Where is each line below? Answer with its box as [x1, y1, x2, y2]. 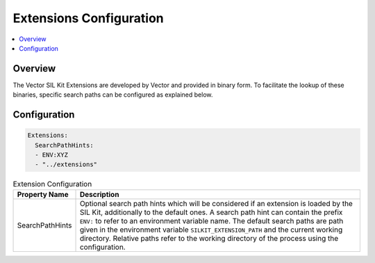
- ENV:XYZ [35, 151, 69, 159]
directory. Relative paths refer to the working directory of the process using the [79, 233, 339, 243]
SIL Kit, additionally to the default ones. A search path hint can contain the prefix [79, 207, 343, 217]
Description [79, 189, 119, 199]
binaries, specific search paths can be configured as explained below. [12, 90, 213, 99]
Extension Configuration [12, 179, 92, 189]
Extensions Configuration [12, 10, 165, 26]
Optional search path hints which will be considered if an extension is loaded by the [79, 198, 353, 208]
